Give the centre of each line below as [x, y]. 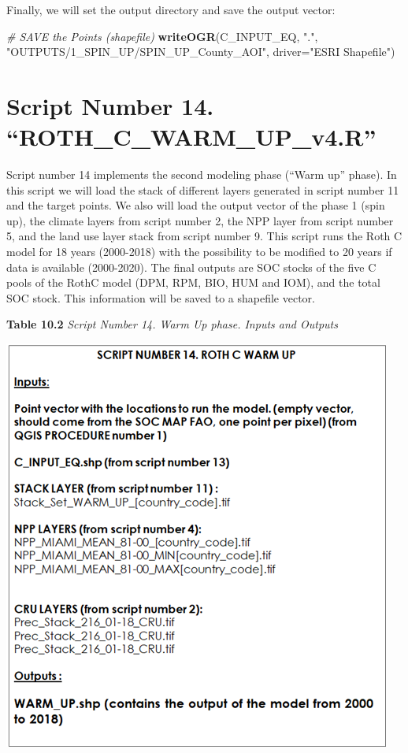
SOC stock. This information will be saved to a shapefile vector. [161, 297]
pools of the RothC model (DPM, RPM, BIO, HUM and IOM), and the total [193, 282]
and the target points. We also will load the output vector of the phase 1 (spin [196, 205]
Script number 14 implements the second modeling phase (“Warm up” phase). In [202, 174]
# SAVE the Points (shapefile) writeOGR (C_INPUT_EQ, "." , [162, 36]
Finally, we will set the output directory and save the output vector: [171, 9]
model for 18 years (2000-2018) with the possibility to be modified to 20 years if [199, 252]
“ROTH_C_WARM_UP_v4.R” [191, 137]
